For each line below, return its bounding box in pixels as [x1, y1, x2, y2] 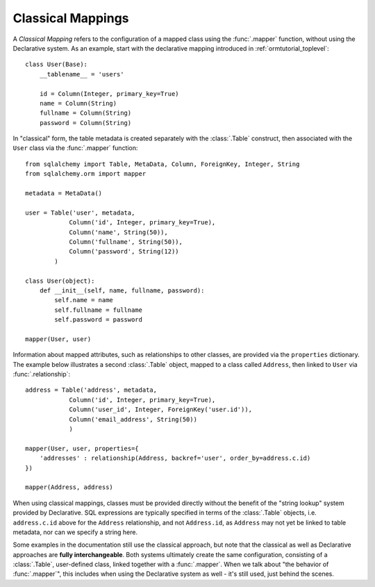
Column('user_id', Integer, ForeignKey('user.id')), [69, 406, 253, 413]
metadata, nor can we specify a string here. [12, 528, 138, 536]
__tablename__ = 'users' [39, 70, 124, 78]
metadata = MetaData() [25, 190, 103, 197]
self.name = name [54, 296, 114, 304]
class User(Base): [25, 60, 88, 69]
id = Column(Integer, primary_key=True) [39, 90, 180, 97]
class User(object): [25, 276, 95, 285]
